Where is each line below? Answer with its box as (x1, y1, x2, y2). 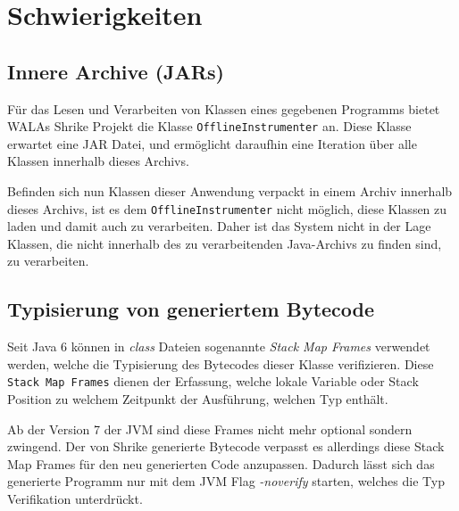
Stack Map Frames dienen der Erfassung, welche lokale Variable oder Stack (7, 372, 419, 391)
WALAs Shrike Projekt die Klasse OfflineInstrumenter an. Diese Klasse (7, 117, 412, 136)
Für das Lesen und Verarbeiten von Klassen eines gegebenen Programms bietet (7, 99, 440, 118)
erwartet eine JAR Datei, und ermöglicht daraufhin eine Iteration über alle (7, 134, 417, 152)
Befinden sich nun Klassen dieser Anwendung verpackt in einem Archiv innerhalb (7, 182, 453, 201)
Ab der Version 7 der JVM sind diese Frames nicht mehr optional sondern (7, 419, 413, 438)
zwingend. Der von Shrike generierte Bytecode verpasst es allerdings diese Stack (7, 437, 445, 456)
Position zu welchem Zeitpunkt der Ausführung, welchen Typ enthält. (7, 390, 388, 408)
